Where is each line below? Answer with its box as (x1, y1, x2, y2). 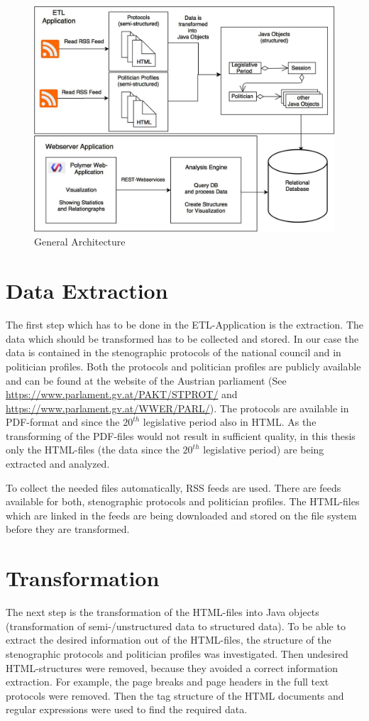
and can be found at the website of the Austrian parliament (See (6, 373, 287, 387)
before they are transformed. (6, 522, 130, 536)
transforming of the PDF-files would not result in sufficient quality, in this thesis (6, 428, 356, 443)
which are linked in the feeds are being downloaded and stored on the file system (6, 507, 357, 522)
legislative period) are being (203, 442, 324, 457)
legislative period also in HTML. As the (143, 414, 316, 429)
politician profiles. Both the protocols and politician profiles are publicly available (6, 358, 361, 373)
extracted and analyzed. (6, 456, 110, 471)
